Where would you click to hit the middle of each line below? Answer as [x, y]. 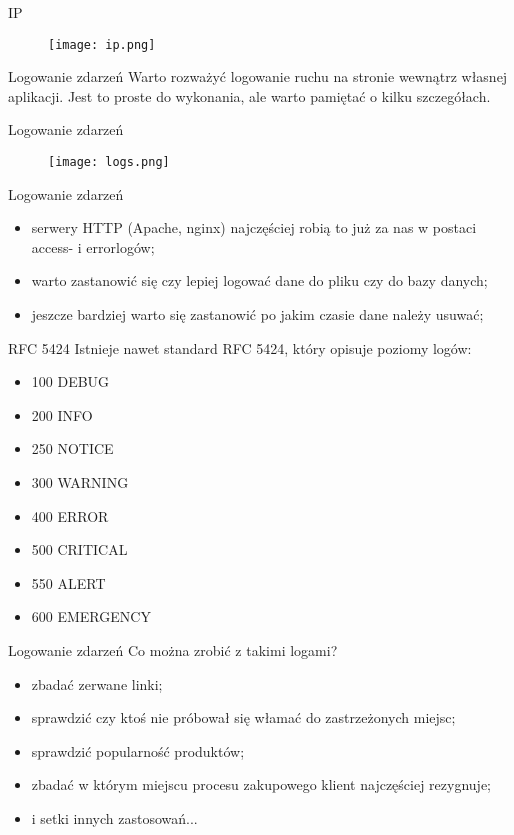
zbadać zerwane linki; [97, 683]
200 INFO [62, 414]
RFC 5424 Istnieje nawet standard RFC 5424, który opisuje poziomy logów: [240, 347]
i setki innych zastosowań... [114, 817]
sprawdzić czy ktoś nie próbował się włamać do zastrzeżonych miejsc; [243, 717]
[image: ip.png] [102, 44]
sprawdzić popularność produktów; [138, 750]
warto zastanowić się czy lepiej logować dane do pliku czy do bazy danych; [259, 280]
